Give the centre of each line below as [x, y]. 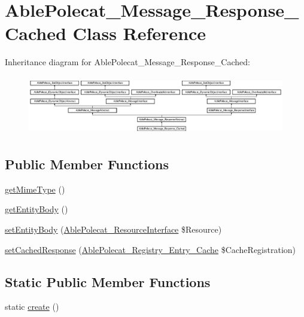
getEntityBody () [37, 209]
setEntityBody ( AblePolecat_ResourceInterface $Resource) [113, 229]
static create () [32, 307]
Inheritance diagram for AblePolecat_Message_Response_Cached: [127, 62]
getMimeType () [35, 189]
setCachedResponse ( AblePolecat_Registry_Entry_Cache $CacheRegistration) [151, 249]
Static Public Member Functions [108, 281]
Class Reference [139, 33]
